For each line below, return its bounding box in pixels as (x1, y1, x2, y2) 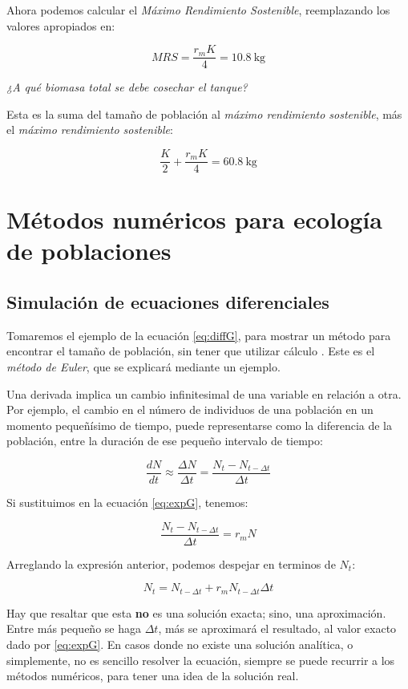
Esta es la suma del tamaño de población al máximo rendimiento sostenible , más (6, 105, 402, 122)
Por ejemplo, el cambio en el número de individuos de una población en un (6, 401, 374, 418)
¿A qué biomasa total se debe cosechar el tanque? (6, 79, 248, 95)
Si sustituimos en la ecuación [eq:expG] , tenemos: (6, 494, 248, 511)
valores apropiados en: (6, 17, 115, 34)
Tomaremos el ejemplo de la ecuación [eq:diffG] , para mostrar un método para (6, 326, 391, 343)
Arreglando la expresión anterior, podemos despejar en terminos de (6, 555, 336, 572)
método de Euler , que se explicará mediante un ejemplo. (6, 359, 281, 375)
